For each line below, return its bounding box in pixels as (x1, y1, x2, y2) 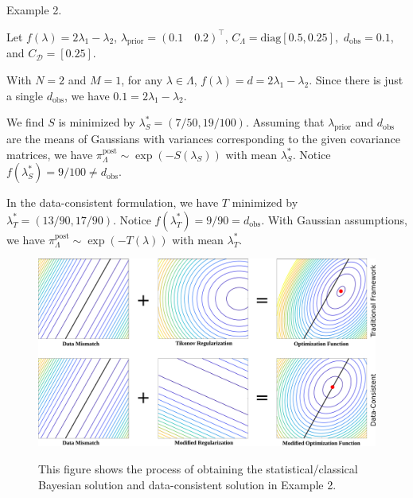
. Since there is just (309, 71, 403, 88)
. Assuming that (245, 114, 325, 130)
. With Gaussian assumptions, (261, 211, 407, 228)
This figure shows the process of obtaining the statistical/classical (38, 460, 358, 477)
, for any (121, 71, 163, 88)
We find (6, 114, 45, 130)
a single (6, 87, 43, 103)
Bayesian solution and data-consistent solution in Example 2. (38, 476, 337, 492)
